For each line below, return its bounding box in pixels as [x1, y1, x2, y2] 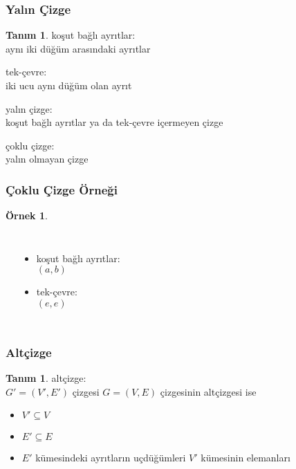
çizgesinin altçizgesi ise [160, 384, 257, 398]
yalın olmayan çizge [6, 151, 89, 166]
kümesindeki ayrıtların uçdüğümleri [35, 450, 186, 465]
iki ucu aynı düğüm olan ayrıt [6, 78, 132, 92]
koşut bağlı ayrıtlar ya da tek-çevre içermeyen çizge [6, 115, 223, 129]
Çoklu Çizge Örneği [6, 181, 118, 198]
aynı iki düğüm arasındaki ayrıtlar [6, 41, 151, 55]
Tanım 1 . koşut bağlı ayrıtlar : [6, 28, 136, 42]
